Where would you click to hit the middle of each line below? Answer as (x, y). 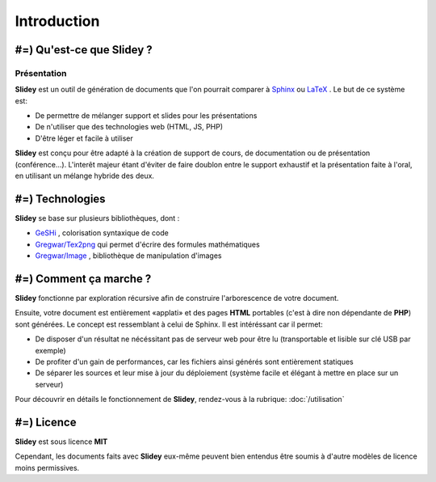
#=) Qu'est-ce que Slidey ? (84, 50)
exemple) (50, 350)
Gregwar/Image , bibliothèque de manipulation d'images (128, 256)
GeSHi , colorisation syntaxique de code (102, 233)
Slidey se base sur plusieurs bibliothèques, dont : (97, 218)
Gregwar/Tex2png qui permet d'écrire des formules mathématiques (147, 244)
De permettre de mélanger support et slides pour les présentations (146, 116)
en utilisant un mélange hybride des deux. (85, 176)
